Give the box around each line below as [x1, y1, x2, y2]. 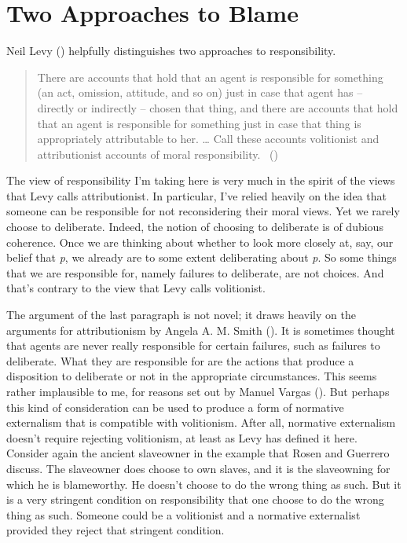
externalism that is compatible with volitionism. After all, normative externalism [6, 414, 396, 431]
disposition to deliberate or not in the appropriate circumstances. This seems [6, 368, 377, 384]
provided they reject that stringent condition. [6, 522, 225, 538]
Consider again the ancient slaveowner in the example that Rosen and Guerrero [6, 445, 390, 461]
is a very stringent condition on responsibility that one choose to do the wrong [6, 491, 384, 508]
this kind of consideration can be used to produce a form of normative [6, 398, 344, 415]
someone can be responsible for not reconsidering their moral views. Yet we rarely [6, 203, 400, 219]
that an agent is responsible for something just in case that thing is [37, 115, 361, 131]
